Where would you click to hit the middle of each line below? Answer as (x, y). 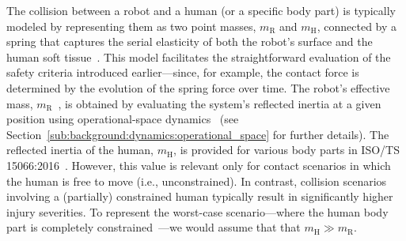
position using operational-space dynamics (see (123, 119)
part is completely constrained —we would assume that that (154, 227)
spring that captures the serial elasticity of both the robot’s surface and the (190, 41)
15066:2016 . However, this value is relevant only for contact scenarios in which (199, 165)
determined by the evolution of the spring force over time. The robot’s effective (198, 87)
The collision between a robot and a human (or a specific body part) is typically (201, 10)
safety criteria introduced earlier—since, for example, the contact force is (183, 72)
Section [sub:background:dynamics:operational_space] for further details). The (198, 134)
